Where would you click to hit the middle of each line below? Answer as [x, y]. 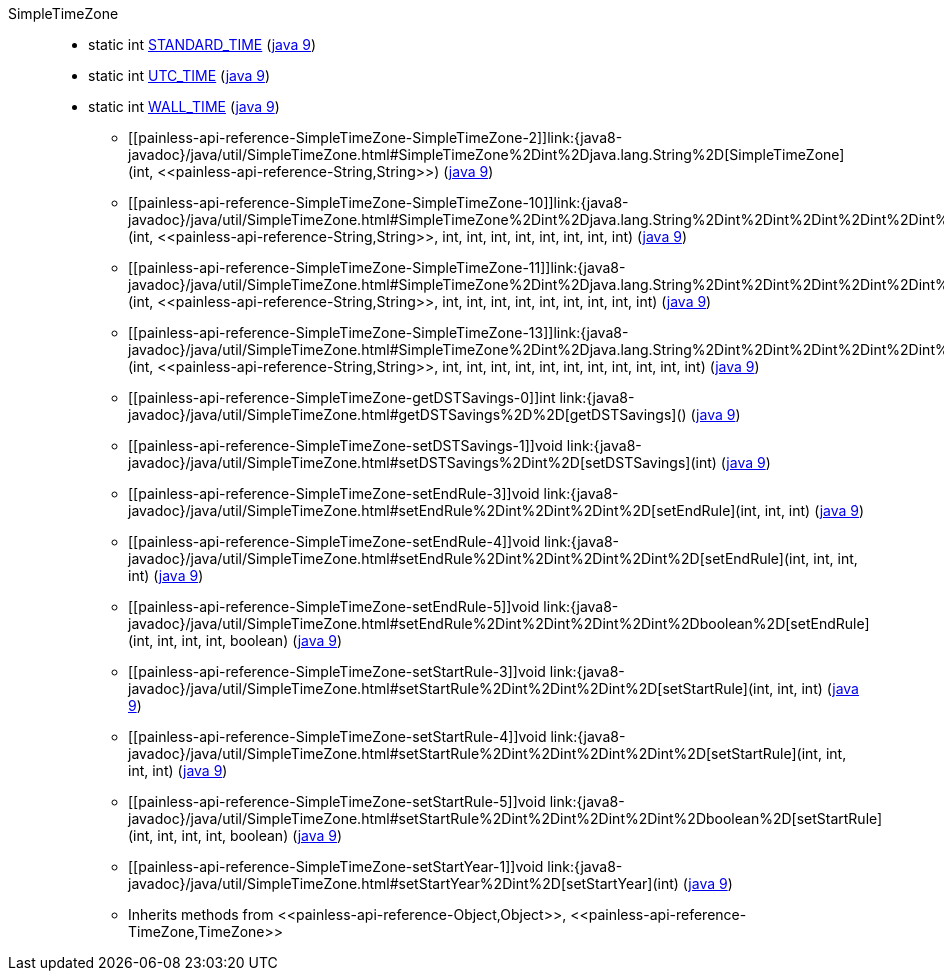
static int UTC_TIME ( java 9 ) [179, 75]
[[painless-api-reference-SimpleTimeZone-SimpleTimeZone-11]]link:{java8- [377, 267]
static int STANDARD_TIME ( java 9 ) [202, 44]
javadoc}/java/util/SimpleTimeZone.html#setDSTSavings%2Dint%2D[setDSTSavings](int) [422, 462]
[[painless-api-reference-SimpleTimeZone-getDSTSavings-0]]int [342, 397]
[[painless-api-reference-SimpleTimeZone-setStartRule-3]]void [337, 671]
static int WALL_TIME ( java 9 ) [184, 106]
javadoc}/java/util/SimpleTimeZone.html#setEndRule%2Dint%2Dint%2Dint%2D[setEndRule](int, [444, 510]
